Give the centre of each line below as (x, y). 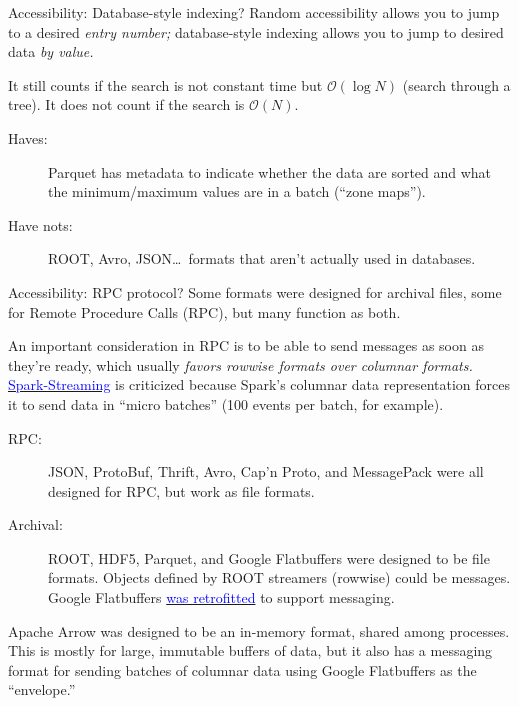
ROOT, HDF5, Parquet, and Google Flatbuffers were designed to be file (269, 557)
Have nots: (40, 224)
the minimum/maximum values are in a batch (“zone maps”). (237, 191)
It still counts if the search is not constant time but (165, 84)
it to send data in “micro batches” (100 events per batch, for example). (226, 403)
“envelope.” (42, 689)
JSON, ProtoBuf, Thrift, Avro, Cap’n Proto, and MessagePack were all (266, 471)
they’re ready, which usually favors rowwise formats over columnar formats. (240, 364)
